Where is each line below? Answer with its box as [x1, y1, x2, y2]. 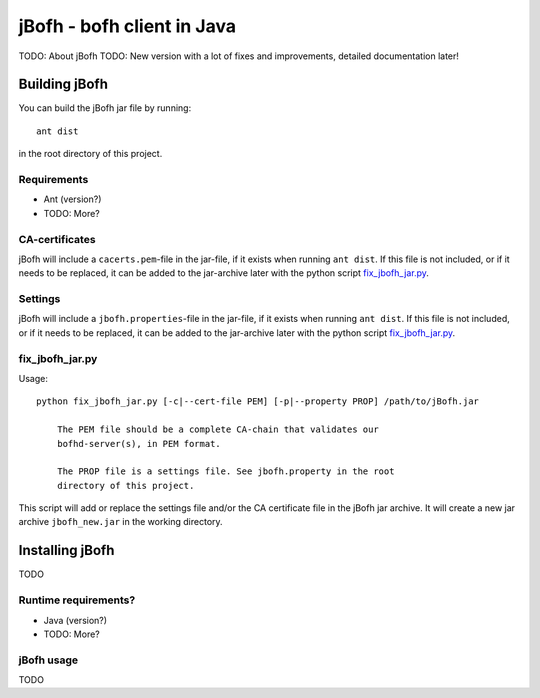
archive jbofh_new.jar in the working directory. [18, 516, 224, 528]
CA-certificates [18, 232, 96, 246]
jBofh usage [18, 653, 79, 667]
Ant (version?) [43, 193, 102, 205]
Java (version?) [43, 614, 108, 626]
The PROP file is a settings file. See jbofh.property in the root [56, 466, 395, 477]
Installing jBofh [18, 542, 115, 559]
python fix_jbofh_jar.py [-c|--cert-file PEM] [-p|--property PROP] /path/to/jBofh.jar [36, 396, 480, 407]
